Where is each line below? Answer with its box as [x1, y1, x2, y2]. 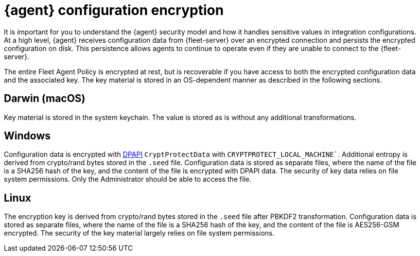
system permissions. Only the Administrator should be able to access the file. [4, 175, 251, 184]
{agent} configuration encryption [4, 2, 224, 18]
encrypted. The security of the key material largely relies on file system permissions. [4, 229, 275, 238]
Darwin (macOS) [4, 92, 86, 105]
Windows [4, 130, 51, 142]
